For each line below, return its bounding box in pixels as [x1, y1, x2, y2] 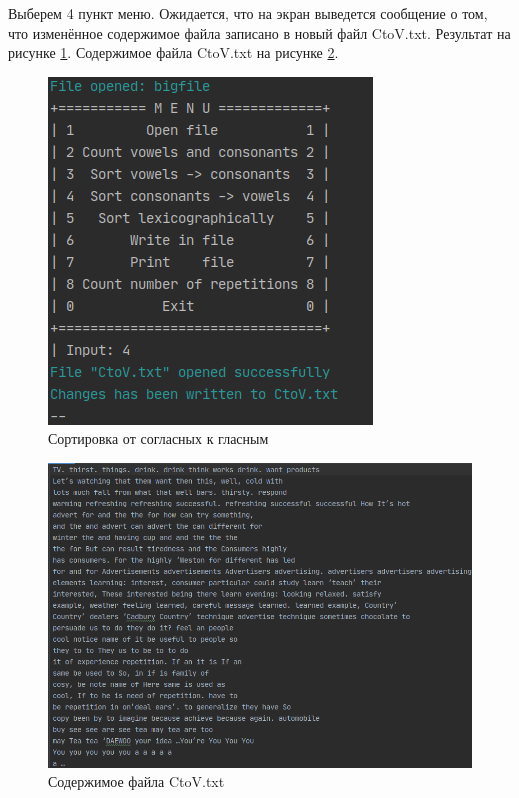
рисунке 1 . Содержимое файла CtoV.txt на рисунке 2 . [8, 42, 339, 63]
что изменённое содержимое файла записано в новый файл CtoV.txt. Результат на [8, 22, 511, 43]
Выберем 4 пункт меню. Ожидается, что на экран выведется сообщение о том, [8, 3, 488, 23]
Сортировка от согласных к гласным [48, 428, 269, 449]
